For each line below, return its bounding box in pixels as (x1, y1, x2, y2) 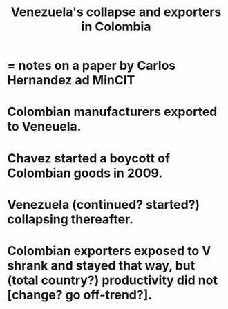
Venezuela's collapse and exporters (10, 4, 222, 20)
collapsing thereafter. (7, 212, 133, 227)
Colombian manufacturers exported (7, 104, 218, 120)
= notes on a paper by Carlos (7, 58, 176, 73)
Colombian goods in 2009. (7, 165, 163, 180)
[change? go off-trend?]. (7, 287, 153, 303)
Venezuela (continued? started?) (7, 196, 200, 212)
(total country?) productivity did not (7, 272, 218, 288)
